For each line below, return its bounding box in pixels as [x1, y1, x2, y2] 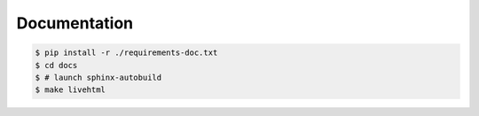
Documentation [16, 13, 134, 33]
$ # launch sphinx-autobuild [35, 72, 162, 82]
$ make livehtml [35, 85, 106, 95]
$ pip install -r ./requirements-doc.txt [35, 48, 218, 58]
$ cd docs [35, 60, 78, 70]
